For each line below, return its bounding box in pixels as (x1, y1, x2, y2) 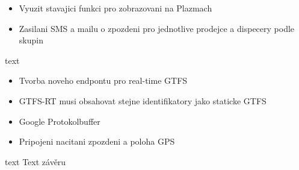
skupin (19, 34, 43, 46)
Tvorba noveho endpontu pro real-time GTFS (19, 74, 188, 87)
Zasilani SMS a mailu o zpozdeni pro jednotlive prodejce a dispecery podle (19, 22, 295, 34)
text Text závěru (5, 155, 66, 168)
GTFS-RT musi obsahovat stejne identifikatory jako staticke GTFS (19, 94, 267, 107)
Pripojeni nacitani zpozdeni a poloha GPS (19, 135, 175, 148)
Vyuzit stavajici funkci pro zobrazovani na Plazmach (19, 2, 212, 14)
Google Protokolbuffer (19, 115, 100, 127)
